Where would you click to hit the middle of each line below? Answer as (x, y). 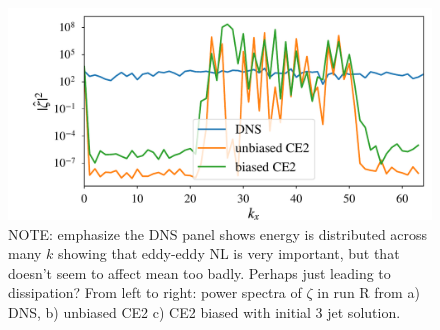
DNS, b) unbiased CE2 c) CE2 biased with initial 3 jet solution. (204, 311)
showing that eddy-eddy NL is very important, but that (229, 253)
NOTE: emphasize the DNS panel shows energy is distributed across (218, 233)
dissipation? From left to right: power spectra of (155, 292)
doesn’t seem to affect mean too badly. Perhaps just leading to (199, 272)
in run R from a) (368, 292)
